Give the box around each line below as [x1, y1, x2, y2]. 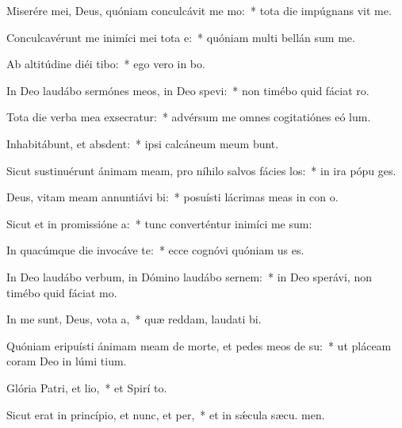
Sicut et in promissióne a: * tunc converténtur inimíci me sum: [6, 215, 312, 231]
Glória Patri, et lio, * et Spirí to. [6, 379, 167, 396]
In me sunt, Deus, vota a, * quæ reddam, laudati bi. [6, 311, 262, 327]
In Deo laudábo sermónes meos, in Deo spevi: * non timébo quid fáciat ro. [6, 82, 369, 98]
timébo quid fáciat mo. [6, 284, 117, 300]
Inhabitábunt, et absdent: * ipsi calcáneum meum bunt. [6, 135, 279, 151]
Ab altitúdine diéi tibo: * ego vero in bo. [6, 55, 205, 72]
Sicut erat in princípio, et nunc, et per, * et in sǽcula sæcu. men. [6, 406, 325, 422]
